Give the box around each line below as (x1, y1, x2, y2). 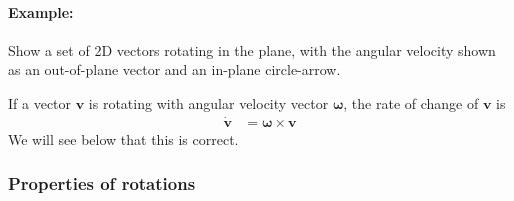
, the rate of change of (343, 92, 479, 113)
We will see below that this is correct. (8, 128, 239, 149)
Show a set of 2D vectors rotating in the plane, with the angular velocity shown (8, 39, 496, 60)
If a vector (8, 92, 72, 113)
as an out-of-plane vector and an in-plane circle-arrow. (8, 59, 341, 80)
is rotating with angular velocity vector (88, 92, 329, 113)
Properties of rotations (8, 171, 196, 196)
